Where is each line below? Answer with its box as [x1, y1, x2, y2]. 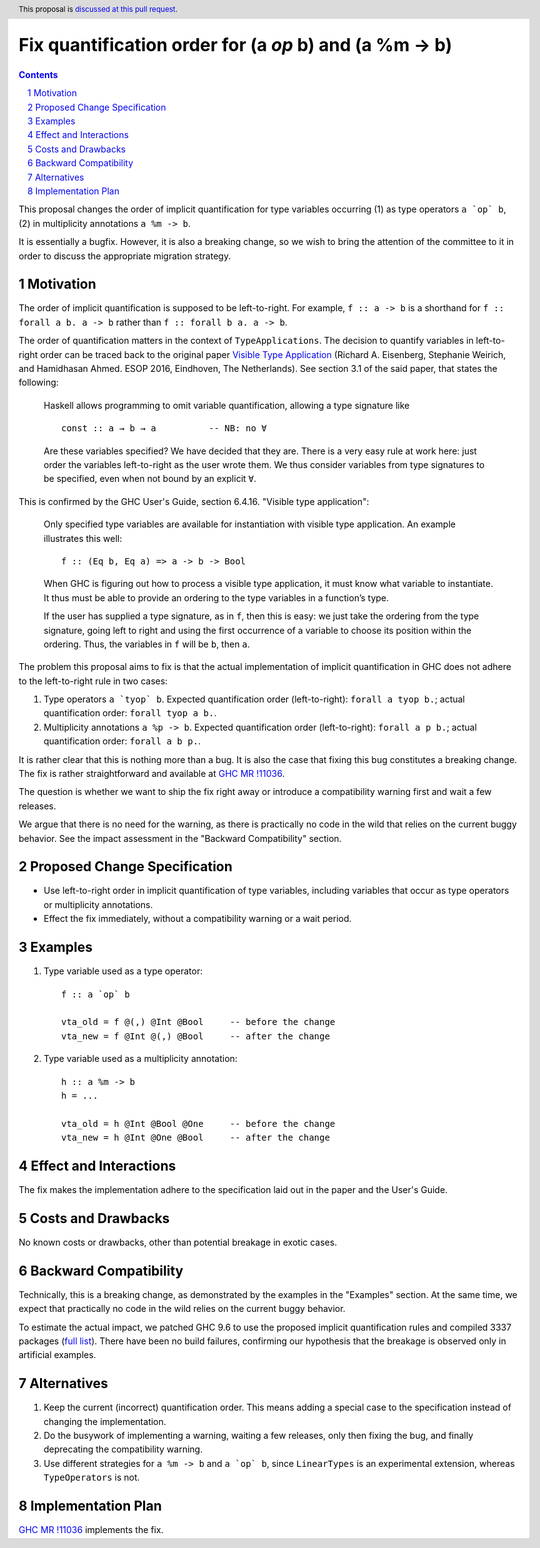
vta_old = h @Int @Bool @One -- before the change [61, 1118, 336, 1129]
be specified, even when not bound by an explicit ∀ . [43, 473, 257, 485]
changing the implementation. [43, 1415, 167, 1427]
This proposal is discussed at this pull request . [18, 4, 179, 14]
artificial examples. [18, 1349, 97, 1361]
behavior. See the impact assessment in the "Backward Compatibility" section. [18, 832, 342, 844]
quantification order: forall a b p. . [43, 735, 202, 747]
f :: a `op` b [61, 988, 130, 1000]
